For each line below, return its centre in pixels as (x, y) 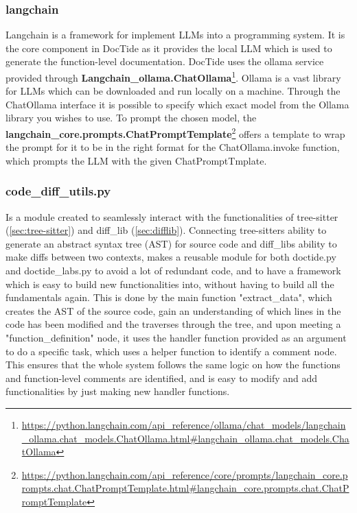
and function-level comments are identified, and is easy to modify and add (162, 378)
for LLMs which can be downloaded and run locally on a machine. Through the (173, 91)
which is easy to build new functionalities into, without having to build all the (170, 284)
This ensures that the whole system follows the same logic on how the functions (173, 365)
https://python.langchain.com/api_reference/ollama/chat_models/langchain (184, 425)
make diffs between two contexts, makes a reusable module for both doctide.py (171, 257)
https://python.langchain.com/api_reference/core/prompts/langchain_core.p (185, 474)
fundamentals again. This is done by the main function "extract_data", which (169, 297)
